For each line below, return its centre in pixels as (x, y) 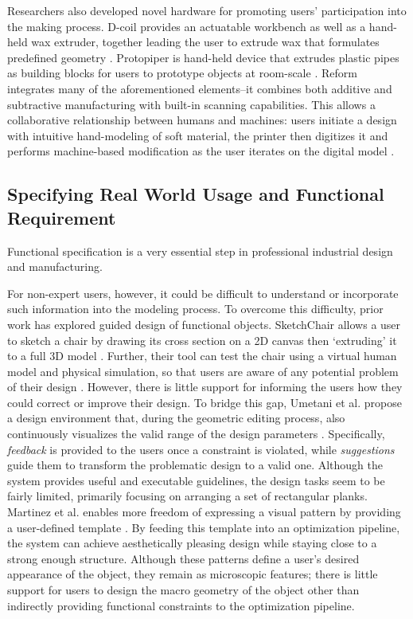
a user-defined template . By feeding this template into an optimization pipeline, (204, 527)
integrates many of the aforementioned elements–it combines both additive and (200, 88)
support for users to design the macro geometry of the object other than (183, 590)
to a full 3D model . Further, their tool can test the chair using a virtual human (202, 356)
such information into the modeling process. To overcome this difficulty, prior (195, 309)
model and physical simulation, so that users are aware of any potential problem (203, 371)
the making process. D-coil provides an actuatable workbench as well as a (187, 26)
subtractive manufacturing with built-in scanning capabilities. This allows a (191, 104)
